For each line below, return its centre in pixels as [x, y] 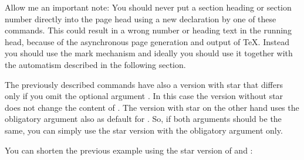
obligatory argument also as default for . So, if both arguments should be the [143, 119]
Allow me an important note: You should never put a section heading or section [148, 7]
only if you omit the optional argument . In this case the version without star [144, 96]
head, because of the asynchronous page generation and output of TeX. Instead [147, 41]
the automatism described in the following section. [95, 64]
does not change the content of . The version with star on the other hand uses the [152, 107]
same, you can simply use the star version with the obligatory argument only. [144, 130]
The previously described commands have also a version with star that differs [144, 84]
